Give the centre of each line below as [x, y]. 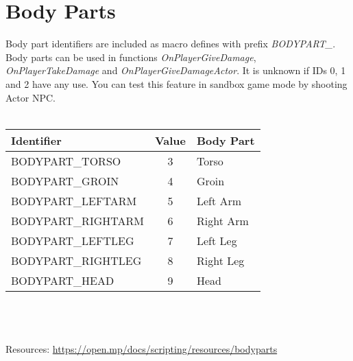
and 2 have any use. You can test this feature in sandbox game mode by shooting [176, 83]
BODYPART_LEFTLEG [73, 240]
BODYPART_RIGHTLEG [76, 260]
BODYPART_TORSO [66, 161]
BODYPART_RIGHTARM [77, 220]
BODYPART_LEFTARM [74, 200]
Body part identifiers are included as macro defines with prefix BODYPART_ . [171, 44]
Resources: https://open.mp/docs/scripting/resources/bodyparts [142, 349]
